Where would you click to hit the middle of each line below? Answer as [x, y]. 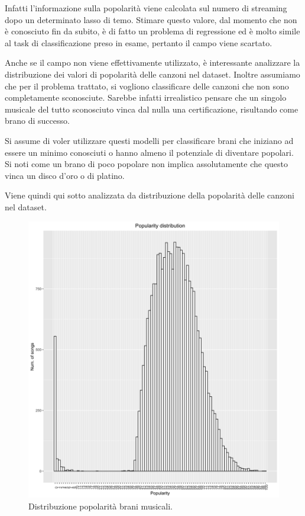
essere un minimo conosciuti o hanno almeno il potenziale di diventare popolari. [149, 152]
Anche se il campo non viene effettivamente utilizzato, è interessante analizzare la [152, 63]
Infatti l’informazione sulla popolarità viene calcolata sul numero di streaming [146, 8]
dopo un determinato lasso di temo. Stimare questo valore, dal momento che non [151, 19]
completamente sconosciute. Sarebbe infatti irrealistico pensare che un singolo [146, 97]
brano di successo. [37, 121]
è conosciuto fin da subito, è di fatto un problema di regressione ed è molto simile [152, 31]
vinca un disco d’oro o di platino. [65, 175]
